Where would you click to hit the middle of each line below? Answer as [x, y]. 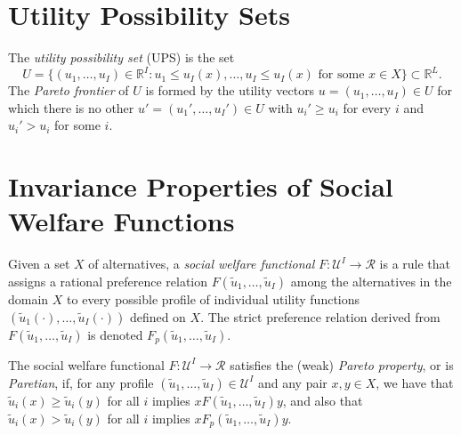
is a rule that [415, 264]
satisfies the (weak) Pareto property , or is [342, 364]
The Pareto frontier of [69, 90]
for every [367, 107]
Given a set [39, 264]
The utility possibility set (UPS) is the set [121, 57]
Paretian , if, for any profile [81, 382]
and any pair [292, 382]
